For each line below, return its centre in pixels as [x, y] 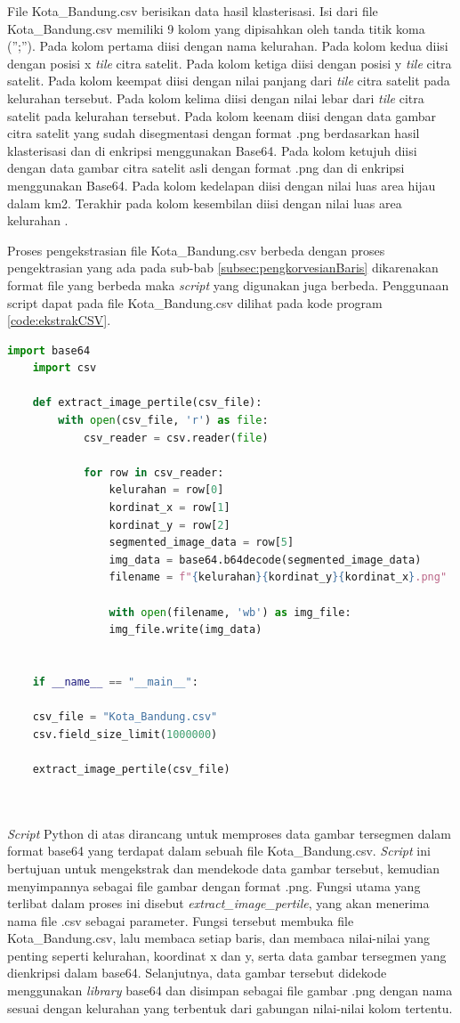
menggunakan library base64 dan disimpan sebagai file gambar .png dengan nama [230, 991]
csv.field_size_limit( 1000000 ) [125, 734]
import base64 [49, 350]
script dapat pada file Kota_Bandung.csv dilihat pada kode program [195, 302]
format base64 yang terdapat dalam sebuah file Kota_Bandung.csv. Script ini [219, 851]
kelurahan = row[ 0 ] [166, 490]
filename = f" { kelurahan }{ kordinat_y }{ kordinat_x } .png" [278, 577]
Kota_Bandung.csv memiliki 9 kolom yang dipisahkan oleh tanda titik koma [216, 28]
